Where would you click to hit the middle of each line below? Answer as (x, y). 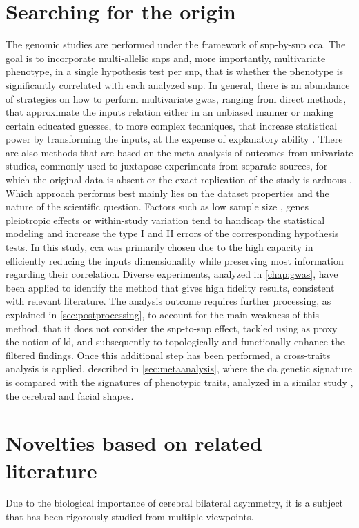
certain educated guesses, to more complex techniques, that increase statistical (172, 125)
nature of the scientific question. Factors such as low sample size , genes (157, 206)
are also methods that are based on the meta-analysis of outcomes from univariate (179, 152)
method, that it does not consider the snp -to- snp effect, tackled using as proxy (172, 328)
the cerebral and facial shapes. (70, 395)
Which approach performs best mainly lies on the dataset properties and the (167, 193)
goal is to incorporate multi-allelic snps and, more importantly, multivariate (166, 58)
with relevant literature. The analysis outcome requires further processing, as (168, 301)
